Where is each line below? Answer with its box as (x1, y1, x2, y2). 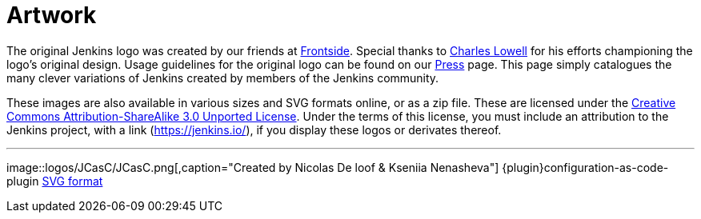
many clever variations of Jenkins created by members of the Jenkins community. (6, 70, 439, 85)
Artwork (6, 2, 97, 29)
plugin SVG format (6, 173, 103, 188)
